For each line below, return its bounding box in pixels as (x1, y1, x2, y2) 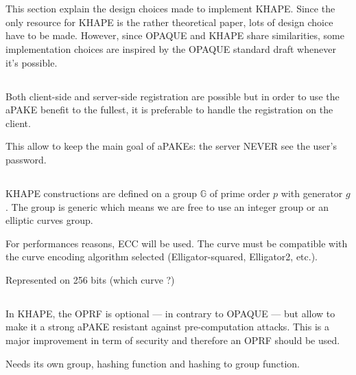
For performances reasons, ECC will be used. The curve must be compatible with (5, 236, 348, 250)
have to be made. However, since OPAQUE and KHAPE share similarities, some (5, 28, 344, 43)
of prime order (209, 185, 270, 200)
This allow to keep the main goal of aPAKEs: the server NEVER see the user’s (5, 139, 337, 153)
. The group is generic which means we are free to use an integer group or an (5, 199, 329, 214)
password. (5, 152, 47, 166)
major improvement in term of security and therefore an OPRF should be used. (5, 333, 340, 348)
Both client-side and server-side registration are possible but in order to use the (5, 89, 340, 103)
